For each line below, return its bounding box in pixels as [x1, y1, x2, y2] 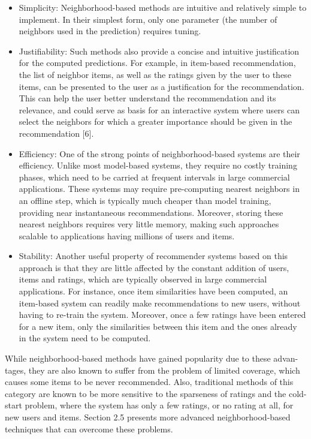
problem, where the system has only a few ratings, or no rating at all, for [25, 399, 294, 411]
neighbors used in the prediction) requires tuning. [19, 25, 201, 37]
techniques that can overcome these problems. [5, 422, 173, 435]
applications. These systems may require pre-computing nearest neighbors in [19, 182, 300, 195]
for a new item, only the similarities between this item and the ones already [19, 320, 297, 332]
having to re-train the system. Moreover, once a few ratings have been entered [19, 308, 306, 321]
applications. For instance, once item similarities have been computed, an [19, 285, 288, 297]
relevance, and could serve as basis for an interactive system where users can [19, 103, 300, 116]
